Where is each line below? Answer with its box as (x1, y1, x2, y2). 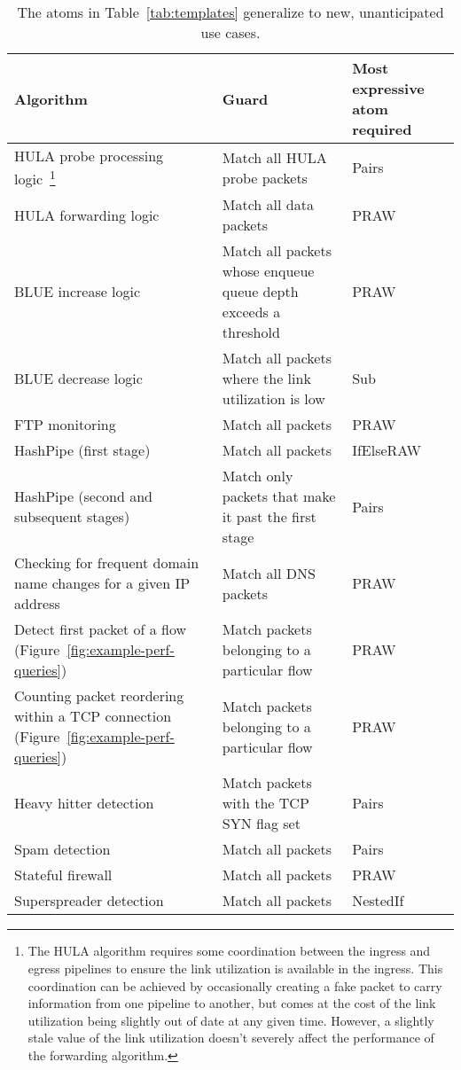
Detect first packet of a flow (14, 619, 187, 640)
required (352, 119, 412, 139)
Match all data (222, 194, 314, 215)
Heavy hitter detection (14, 793, 154, 814)
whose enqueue (222, 261, 315, 282)
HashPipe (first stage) (14, 440, 151, 461)
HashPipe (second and (14, 486, 152, 507)
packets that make (222, 486, 336, 507)
